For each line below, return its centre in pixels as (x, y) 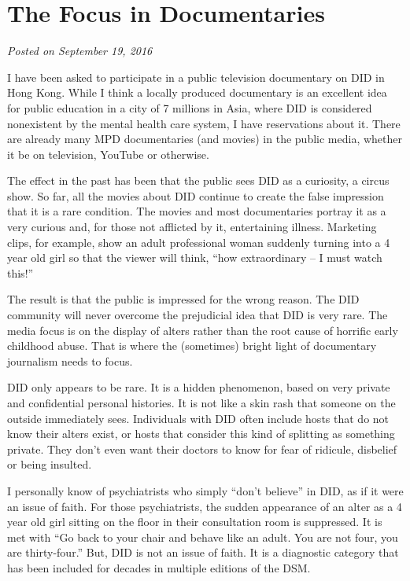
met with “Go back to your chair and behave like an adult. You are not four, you (203, 537)
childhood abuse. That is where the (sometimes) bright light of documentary (192, 346)
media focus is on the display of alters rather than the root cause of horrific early (203, 330)
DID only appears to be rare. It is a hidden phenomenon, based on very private (199, 387)
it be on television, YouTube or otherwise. (108, 154)
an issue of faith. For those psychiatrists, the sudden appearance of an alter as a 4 (205, 506)
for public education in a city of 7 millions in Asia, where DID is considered (190, 107)
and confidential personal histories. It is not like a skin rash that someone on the (201, 403)
